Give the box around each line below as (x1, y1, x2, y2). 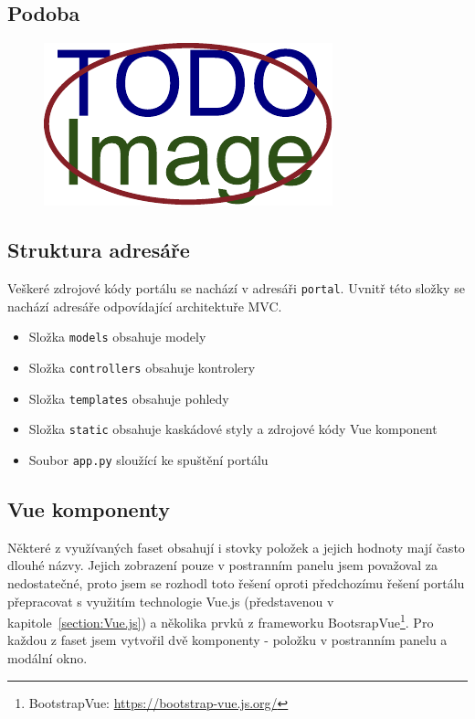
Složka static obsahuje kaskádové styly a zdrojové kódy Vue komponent (28, 419, 438, 439)
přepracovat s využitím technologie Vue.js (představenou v (7, 591, 334, 610)
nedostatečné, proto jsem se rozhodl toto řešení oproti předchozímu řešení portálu (7, 573, 465, 592)
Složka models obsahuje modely (28, 327, 206, 346)
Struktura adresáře (7, 236, 190, 264)
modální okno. (7, 648, 88, 667)
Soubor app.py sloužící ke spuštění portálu (28, 449, 269, 469)
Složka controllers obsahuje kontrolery (28, 357, 256, 376)
